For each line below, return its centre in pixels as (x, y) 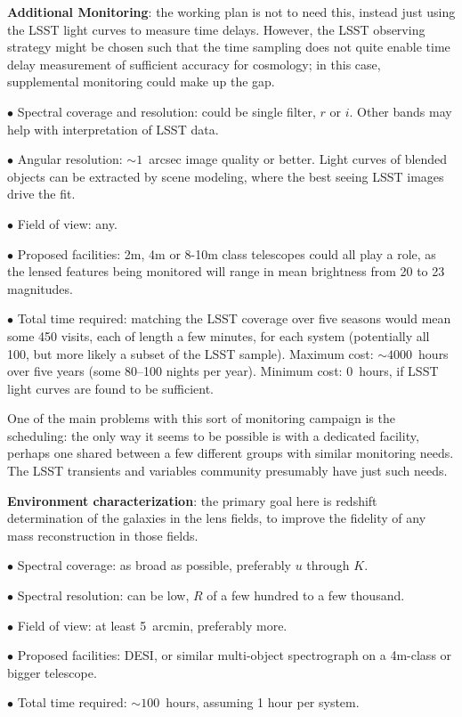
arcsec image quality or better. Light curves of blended (298, 159)
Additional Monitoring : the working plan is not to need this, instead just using (231, 12)
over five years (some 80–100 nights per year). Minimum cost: (175, 371)
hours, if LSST (399, 371)
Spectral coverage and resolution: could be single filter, (166, 111)
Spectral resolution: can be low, (103, 595)
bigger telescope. (52, 672)
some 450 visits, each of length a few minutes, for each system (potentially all (219, 335)
